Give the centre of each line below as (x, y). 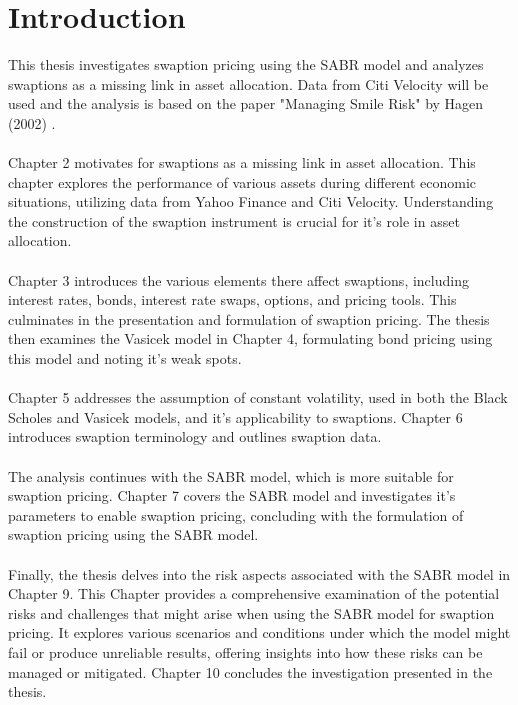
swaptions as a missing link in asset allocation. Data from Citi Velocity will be (248, 83)
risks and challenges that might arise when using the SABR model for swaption (251, 612)
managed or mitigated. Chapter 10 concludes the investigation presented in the (250, 671)
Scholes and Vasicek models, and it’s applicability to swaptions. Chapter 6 (235, 416)
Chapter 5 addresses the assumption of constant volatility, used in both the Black (258, 397)
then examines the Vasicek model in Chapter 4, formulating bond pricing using (250, 338)
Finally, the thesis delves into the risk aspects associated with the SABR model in (259, 573)
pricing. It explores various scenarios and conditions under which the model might (259, 632)
